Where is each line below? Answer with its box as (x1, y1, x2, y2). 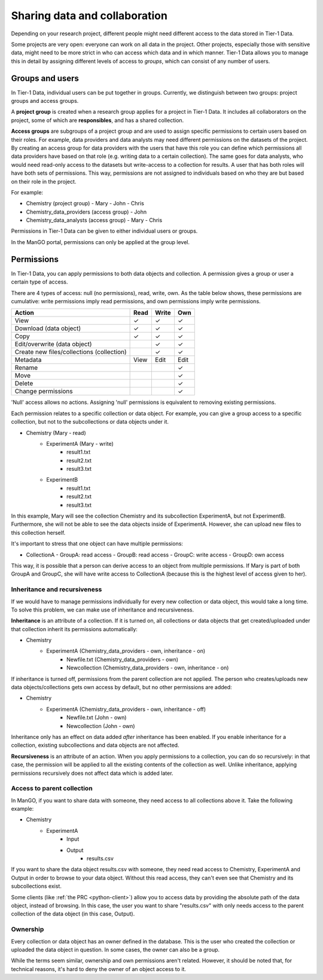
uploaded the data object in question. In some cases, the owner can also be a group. (11, 946, 220, 953)
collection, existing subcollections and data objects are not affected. (11, 742, 179, 749)
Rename (14, 364, 38, 372)
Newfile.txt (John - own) (66, 714, 127, 721)
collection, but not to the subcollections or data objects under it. (11, 418, 169, 425)
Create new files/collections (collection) (14, 348, 127, 356)
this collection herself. (11, 529, 66, 536)
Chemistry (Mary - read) (26, 429, 86, 436)
